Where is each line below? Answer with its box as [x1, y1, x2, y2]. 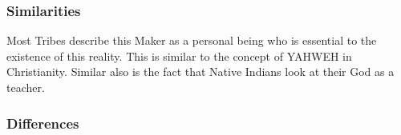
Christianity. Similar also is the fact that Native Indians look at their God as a [6, 63, 395, 80]
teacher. [6, 79, 45, 95]
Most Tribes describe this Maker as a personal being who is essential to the [6, 32, 377, 49]
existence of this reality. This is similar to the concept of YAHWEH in [6, 47, 352, 64]
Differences [6, 113, 79, 133]
